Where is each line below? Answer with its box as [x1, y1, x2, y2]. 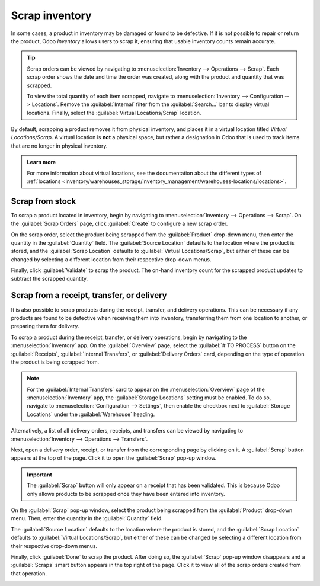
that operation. [11, 569, 47, 577]
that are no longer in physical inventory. [11, 142, 108, 149]
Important [27, 471, 53, 478]
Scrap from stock [11, 196, 76, 206]
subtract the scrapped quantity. [11, 275, 88, 282]
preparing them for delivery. [11, 323, 79, 330]
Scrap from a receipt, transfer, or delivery [11, 290, 167, 300]
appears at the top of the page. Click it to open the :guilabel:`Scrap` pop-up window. [11, 454, 217, 462]
